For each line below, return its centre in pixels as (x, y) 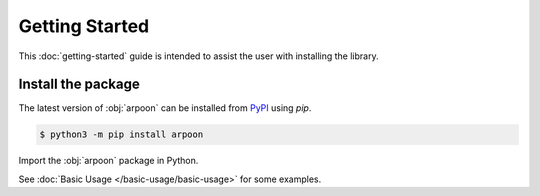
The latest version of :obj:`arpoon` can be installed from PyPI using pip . (165, 108)
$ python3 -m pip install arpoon (121, 134)
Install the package (79, 84)
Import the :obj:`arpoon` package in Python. (108, 161)
